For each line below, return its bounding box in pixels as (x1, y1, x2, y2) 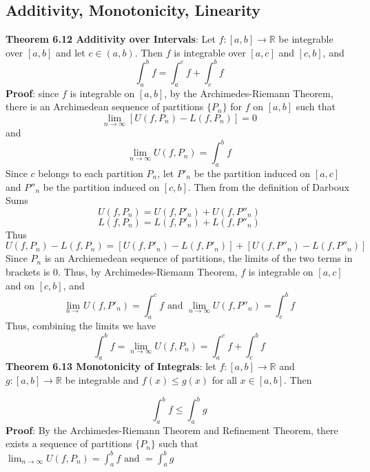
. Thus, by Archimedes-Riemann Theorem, (58, 264, 238, 278)
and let (55, 45, 85, 59)
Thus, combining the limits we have (6, 318, 156, 333)
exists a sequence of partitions (6, 436, 132, 451)
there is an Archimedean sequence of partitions (6, 99, 204, 114)
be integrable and (65, 372, 139, 387)
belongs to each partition (38, 165, 143, 180)
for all (212, 372, 237, 387)
